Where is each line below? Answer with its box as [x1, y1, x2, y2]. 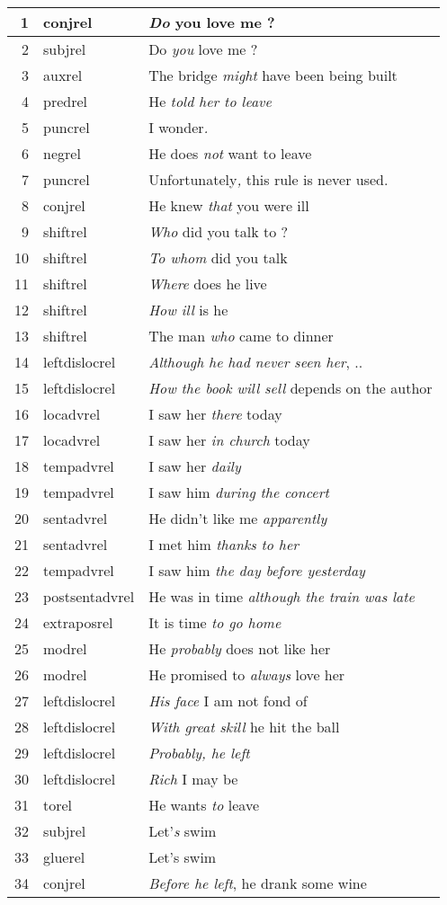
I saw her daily [148, 456, 241, 476]
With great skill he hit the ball [148, 716, 340, 737]
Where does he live [148, 273, 267, 294]
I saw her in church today [148, 430, 310, 450]
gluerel [43, 847, 85, 867]
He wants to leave [148, 794, 260, 815]
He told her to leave [148, 91, 272, 111]
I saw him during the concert [148, 482, 329, 502]
